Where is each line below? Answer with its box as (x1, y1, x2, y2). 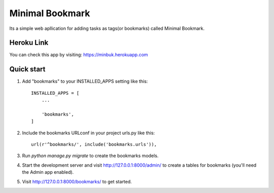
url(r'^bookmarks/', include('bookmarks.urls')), (31, 142, 157, 147)
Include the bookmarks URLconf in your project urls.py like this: (22, 130, 155, 136)
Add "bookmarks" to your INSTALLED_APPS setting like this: (22, 79, 148, 85)
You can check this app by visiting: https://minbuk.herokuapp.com (9, 52, 148, 58)
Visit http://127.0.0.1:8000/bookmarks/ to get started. (22, 178, 132, 184)
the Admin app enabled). (22, 169, 74, 175)
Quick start (9, 65, 46, 73)
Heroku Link (9, 38, 49, 47)
